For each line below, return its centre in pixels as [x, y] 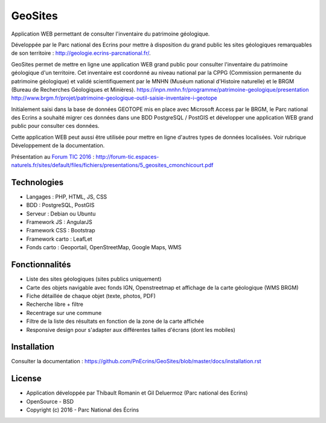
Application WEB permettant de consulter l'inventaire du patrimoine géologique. [110, 34]
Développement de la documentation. [58, 145]
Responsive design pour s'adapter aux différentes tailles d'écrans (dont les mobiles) [131, 329]
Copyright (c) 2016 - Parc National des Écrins [82, 410]
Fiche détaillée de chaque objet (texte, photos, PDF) [91, 296]
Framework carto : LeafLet [59, 239]
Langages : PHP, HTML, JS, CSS [67, 197]
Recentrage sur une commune [64, 313]
